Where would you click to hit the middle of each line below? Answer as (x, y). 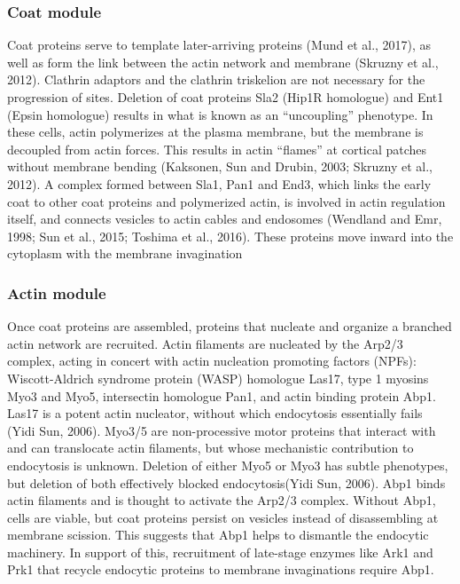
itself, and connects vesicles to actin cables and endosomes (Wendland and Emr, (225, 219)
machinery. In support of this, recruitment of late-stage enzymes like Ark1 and (220, 552)
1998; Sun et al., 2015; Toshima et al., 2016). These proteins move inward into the (230, 236)
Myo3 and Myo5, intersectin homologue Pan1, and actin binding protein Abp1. (222, 395)
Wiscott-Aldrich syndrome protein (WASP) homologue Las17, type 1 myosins (218, 378)
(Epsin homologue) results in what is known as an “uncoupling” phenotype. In (220, 114)
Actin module (57, 292)
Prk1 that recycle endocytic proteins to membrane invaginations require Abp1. (221, 569)
